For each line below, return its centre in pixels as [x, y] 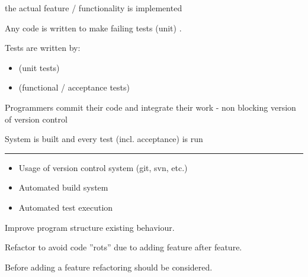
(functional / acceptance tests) [74, 87]
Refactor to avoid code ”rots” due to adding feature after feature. [123, 247]
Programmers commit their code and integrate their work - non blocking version [150, 107]
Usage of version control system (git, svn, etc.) [103, 167]
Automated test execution [66, 207]
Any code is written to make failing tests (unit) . [93, 28]
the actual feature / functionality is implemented [94, 8]
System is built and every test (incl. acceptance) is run [104, 139]
